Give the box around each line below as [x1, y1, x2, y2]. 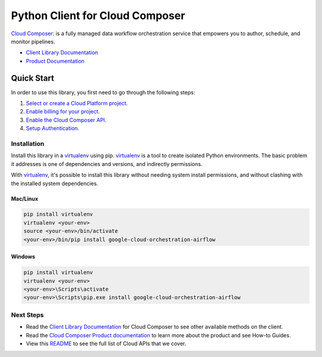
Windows [11, 253, 35, 260]
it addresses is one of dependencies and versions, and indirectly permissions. [11, 160, 203, 167]
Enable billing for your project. [26, 108, 100, 115]
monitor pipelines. [11, 38, 55, 45]
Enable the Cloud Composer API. [26, 116, 107, 124]
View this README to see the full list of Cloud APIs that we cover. [26, 340, 187, 347]
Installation [11, 139, 45, 147]
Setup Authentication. [26, 125, 80, 132]
